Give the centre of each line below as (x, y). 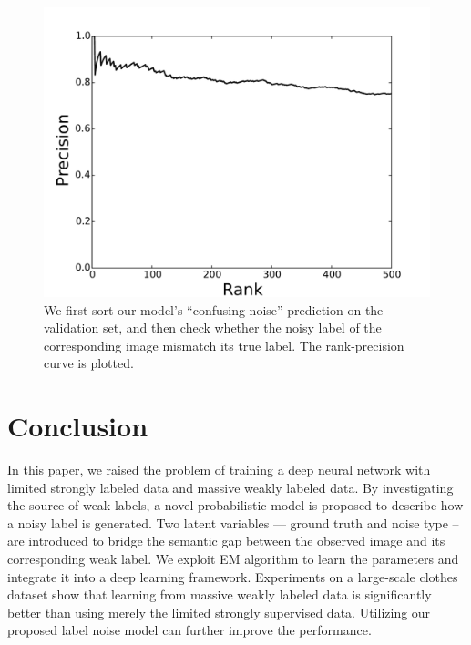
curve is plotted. (89, 363)
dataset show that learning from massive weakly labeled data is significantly (220, 594)
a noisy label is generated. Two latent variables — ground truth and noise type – (233, 522)
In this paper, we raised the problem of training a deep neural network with (219, 470)
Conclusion (78, 426)
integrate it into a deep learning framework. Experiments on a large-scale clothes (233, 576)
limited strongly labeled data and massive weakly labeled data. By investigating (230, 487)
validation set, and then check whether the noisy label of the (213, 328)
